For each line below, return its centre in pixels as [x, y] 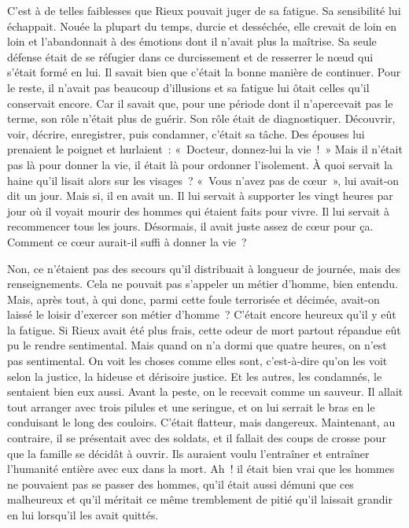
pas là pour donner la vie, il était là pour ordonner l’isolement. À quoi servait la [200, 164]
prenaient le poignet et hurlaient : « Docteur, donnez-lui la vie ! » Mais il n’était [205, 149]
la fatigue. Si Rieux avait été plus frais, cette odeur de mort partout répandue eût [204, 329]
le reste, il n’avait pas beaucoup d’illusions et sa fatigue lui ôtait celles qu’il [188, 87]
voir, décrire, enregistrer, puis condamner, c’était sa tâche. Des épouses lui [186, 133]
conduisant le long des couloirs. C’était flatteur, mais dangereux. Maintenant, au [201, 422]
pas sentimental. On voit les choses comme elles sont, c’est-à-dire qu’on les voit [197, 361]
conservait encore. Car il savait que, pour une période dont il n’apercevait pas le [200, 103]
